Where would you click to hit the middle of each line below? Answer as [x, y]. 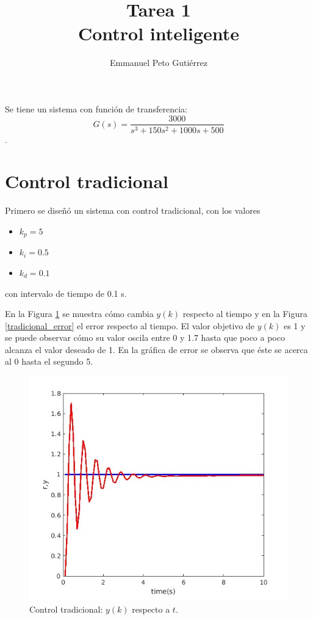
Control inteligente [159, 33]
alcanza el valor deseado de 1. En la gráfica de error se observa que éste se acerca [156, 349]
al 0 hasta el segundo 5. [49, 361]
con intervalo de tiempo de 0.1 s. [66, 293]
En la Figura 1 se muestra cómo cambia [79, 314]
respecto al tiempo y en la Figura [245, 314]
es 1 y [294, 325]
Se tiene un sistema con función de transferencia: [96, 108]
